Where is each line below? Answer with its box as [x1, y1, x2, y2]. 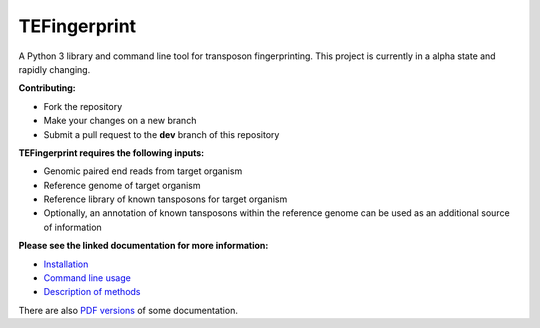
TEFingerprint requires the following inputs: [18, 146, 205, 159]
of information [43, 221, 102, 233]
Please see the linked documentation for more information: [18, 240, 269, 252]
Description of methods [43, 286, 141, 298]
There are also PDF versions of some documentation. [18, 304, 239, 316]
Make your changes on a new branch [43, 115, 197, 127]
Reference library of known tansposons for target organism [43, 193, 288, 205]
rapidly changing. [18, 63, 91, 75]
